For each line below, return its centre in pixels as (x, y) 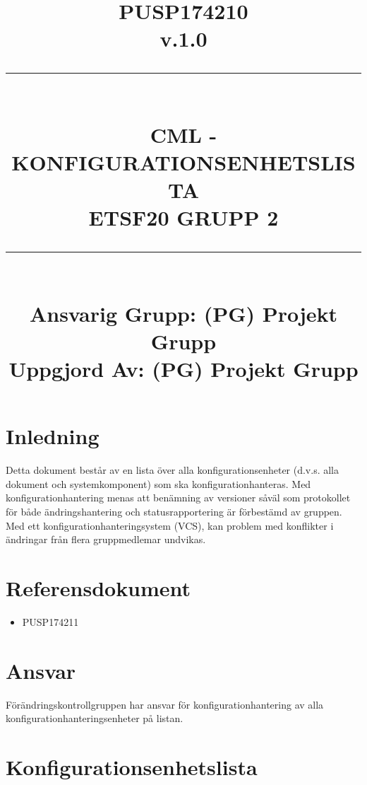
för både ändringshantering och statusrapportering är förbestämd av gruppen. (174, 511)
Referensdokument (98, 587)
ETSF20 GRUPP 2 (183, 217)
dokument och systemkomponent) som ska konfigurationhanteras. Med (158, 483)
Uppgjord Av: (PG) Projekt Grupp (183, 369)
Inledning (53, 436)
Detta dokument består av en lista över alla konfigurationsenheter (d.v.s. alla (173, 470)
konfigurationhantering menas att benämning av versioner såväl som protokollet (178, 498)
